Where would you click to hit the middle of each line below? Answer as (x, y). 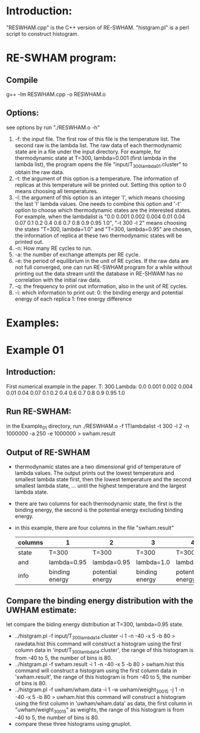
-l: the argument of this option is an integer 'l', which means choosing (100, 197)
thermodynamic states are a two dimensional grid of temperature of (98, 467)
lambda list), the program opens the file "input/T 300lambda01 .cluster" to (101, 165)
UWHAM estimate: (42, 610)
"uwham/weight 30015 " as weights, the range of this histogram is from (99, 711)
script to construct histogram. (43, 33)
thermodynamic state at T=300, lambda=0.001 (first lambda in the (96, 158)
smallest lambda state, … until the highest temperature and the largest (100, 486)
